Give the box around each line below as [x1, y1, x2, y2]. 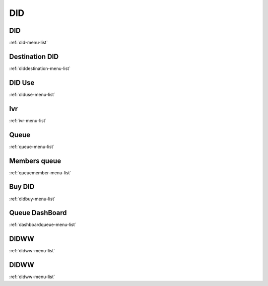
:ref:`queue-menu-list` [9, 143, 55, 149]
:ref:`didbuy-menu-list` [9, 196, 56, 202]
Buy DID [9, 183, 35, 191]
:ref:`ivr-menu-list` [9, 117, 47, 124]
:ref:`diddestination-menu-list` [9, 65, 70, 71]
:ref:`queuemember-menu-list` [9, 169, 71, 176]
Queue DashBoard [9, 209, 67, 217]
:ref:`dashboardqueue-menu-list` [9, 221, 76, 228]
